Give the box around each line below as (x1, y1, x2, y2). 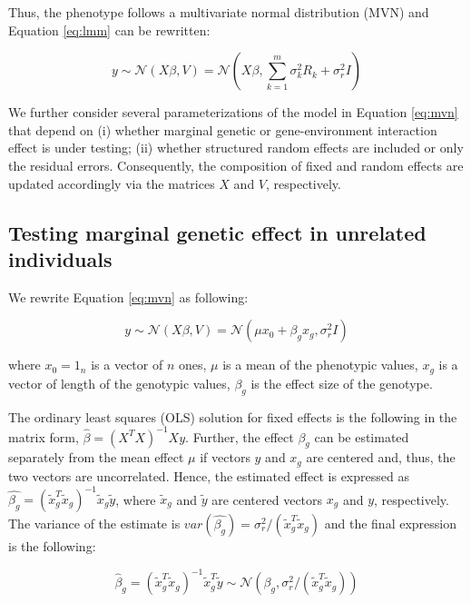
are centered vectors (211, 489, 323, 509)
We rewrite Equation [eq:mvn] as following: (8, 287, 249, 306)
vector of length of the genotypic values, (8, 373, 231, 392)
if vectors (200, 448, 250, 467)
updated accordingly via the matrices (8, 173, 215, 193)
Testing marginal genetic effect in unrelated (8, 218, 427, 246)
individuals (8, 244, 113, 272)
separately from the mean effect (8, 448, 184, 467)
